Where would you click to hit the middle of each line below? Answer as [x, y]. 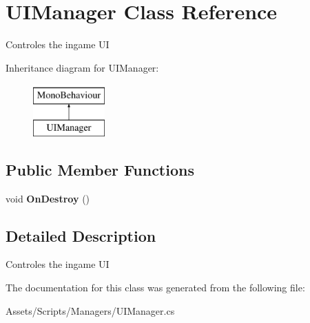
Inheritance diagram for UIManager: [82, 67]
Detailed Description [81, 235]
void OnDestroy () [48, 198]
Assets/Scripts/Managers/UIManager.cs [90, 310]
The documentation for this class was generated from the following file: [155, 288]
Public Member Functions [100, 169]
